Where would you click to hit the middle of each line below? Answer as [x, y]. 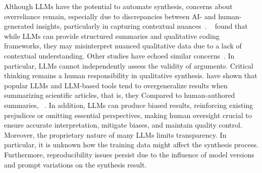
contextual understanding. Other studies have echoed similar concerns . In [119, 55]
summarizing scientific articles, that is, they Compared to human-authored [120, 95]
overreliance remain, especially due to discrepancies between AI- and [110, 16]
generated [19, 26]
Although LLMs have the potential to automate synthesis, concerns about [118, 6]
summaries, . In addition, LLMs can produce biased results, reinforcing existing [129, 105]
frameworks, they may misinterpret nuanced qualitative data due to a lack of [123, 46]
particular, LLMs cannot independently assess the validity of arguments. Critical [129, 65]
